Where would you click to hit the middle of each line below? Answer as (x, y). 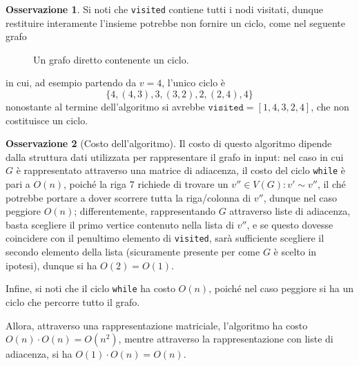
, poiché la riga (95, 184)
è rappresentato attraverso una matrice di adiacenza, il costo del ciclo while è (181, 170)
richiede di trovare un (183, 184)
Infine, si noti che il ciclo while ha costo (90, 288)
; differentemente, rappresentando (145, 211)
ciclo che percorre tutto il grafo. (73, 301)
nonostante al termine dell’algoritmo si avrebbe (105, 107)
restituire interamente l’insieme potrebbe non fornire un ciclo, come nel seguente (175, 22)
